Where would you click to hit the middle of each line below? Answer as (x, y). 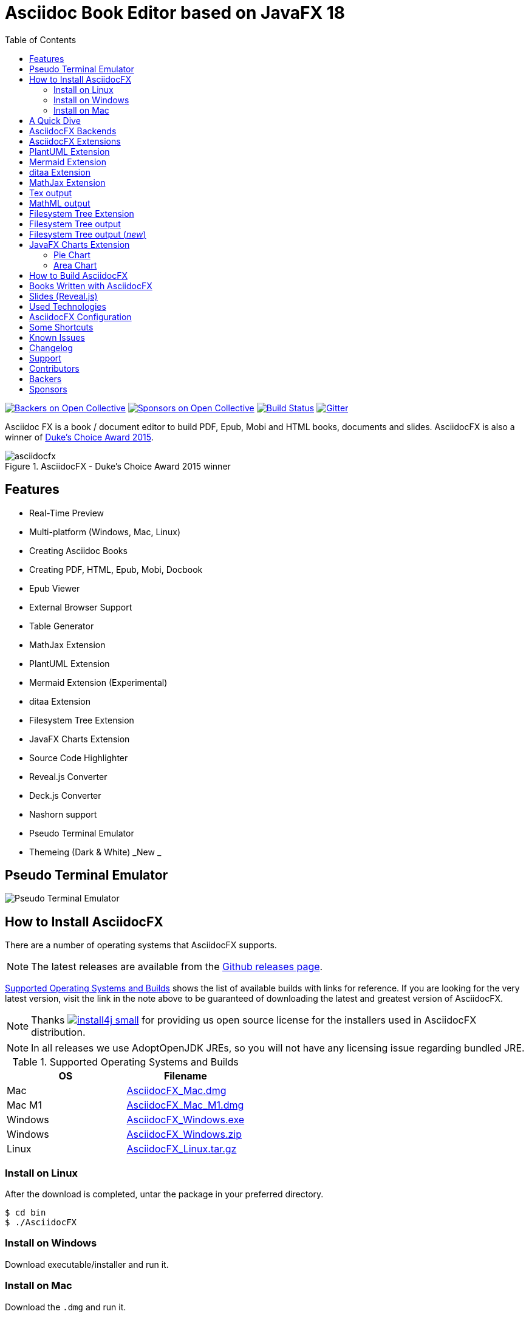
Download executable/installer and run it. (87, 1264)
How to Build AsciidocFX (79, 275)
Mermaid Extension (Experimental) (98, 682)
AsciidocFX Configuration (80, 316)
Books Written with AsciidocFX (91, 286)
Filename (185, 1076)
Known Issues (57, 337)
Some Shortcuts (61, 327)
